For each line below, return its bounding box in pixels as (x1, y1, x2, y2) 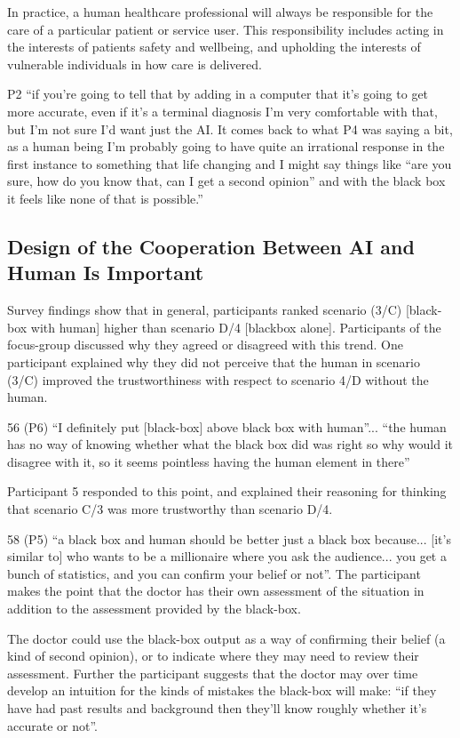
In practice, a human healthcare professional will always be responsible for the (7, 3, 433, 20)
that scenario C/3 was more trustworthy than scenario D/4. (7, 500, 333, 518)
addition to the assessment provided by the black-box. (7, 599, 301, 618)
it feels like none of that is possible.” (7, 189, 203, 207)
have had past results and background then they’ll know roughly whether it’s (7, 699, 427, 717)
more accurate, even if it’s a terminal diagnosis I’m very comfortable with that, (7, 101, 438, 120)
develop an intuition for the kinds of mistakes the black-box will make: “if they (7, 681, 437, 700)
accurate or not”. (7, 716, 98, 734)
